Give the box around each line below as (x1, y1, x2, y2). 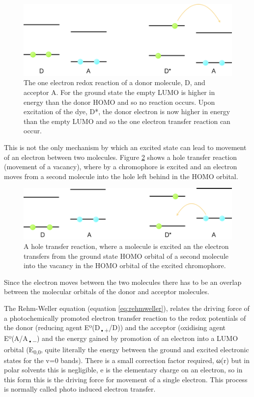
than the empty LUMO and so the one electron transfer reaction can (24, 116, 230, 126)
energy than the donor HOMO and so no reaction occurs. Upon (24, 96, 215, 107)
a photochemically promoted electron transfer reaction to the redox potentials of (4, 312, 246, 323)
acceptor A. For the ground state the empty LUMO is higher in (24, 87, 215, 97)
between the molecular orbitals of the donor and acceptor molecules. (4, 286, 209, 297)
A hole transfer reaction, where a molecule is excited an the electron (24, 241, 229, 251)
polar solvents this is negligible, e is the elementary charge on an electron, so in (4, 365, 243, 375)
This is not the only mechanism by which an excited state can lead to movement (4, 142, 247, 152)
